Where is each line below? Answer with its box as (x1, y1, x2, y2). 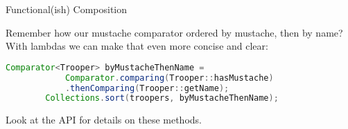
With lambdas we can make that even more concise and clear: (6, 39, 268, 53)
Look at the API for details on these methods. (6, 112, 202, 127)
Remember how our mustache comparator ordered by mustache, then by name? (6, 25, 343, 39)
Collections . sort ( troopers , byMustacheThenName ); (45, 93, 279, 103)
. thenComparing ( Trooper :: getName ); (64, 83, 229, 93)
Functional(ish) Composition (6, 2, 127, 16)
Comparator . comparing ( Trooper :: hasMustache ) (64, 72, 274, 83)
